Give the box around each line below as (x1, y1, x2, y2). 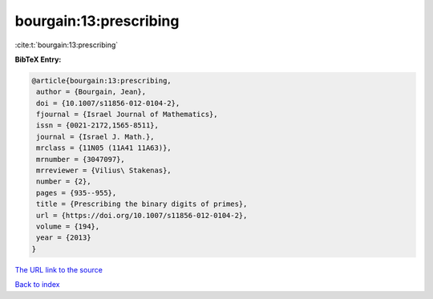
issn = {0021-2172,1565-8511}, (36, 121, 160, 130)
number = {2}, (36, 177, 91, 186)
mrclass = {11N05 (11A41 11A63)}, (36, 143, 172, 152)
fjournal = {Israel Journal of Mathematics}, (36, 110, 218, 119)
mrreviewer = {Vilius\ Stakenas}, (36, 166, 172, 176)
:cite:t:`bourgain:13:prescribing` (14, 40, 119, 50)
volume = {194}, (36, 222, 100, 231)
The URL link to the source (14, 265, 103, 274)
